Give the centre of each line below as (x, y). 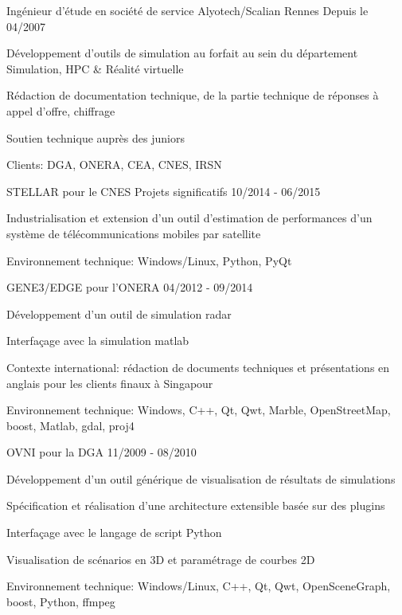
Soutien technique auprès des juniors (96, 137)
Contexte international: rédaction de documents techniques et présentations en (198, 367)
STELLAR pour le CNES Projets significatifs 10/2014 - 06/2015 (164, 191)
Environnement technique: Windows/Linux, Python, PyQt (149, 260)
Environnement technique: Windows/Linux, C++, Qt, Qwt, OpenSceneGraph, (199, 586)
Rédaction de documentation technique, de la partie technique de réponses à (193, 95)
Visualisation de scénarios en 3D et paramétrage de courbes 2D (161, 559)
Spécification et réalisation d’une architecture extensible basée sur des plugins (196, 505)
